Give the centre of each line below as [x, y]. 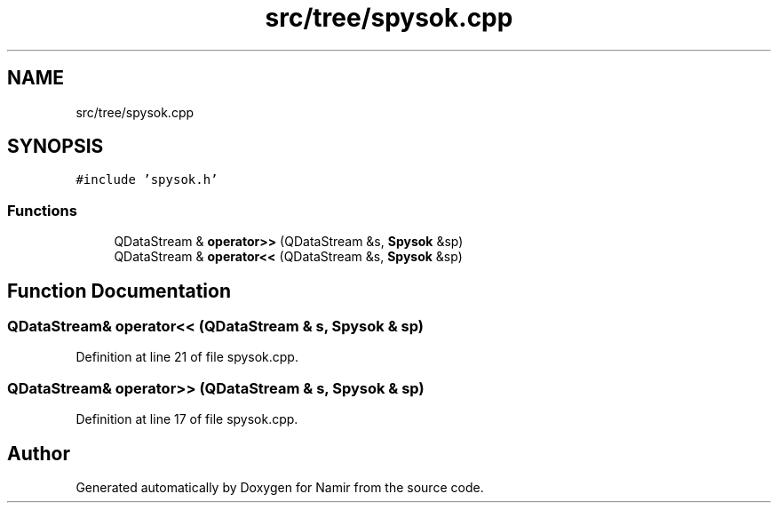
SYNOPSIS [56, 147]
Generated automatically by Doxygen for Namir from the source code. [280, 487]
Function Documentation [119, 291]
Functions [42, 210]
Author [39, 453]
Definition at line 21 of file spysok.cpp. [187, 357]
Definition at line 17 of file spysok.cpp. [187, 419]
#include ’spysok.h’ [147, 180]
